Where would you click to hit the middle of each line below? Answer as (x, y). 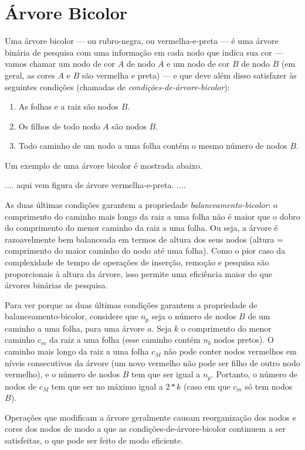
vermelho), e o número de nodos (62, 374)
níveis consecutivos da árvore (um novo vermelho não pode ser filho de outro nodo (152, 362)
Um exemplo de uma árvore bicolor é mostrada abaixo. (104, 165)
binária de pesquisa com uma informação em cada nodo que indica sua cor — (144, 52)
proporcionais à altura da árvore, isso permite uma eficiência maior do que (138, 273)
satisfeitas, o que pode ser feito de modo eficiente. (94, 440)
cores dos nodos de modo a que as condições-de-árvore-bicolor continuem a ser (145, 429)
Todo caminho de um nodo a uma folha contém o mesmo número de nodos (153, 146)
